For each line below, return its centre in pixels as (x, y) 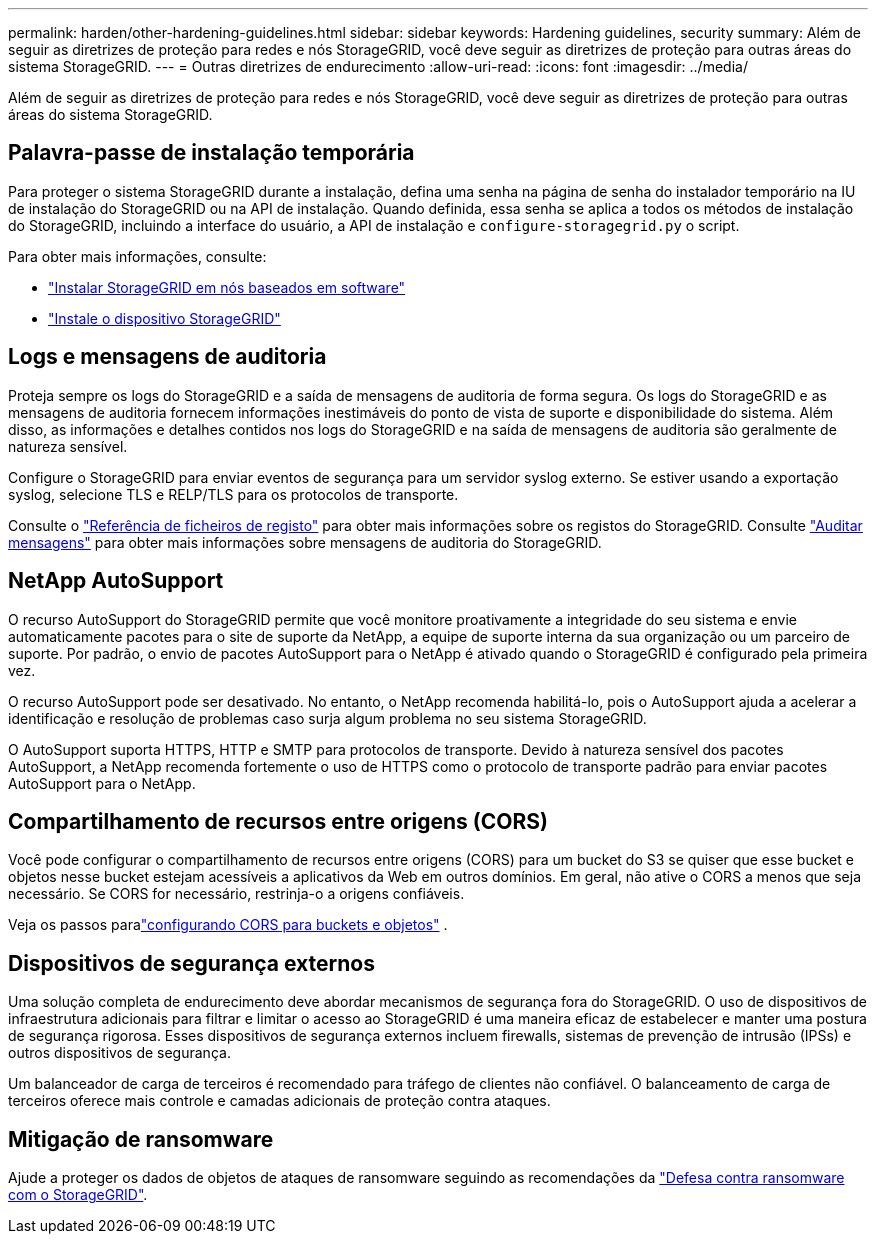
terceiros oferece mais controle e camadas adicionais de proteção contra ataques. (279, 1101)
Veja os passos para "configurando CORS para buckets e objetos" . (228, 925)
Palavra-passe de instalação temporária (211, 153)
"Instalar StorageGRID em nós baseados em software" (227, 287)
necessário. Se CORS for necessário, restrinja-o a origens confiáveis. (236, 894)
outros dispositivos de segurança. (119, 1053)
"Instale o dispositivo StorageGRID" (164, 318)
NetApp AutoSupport (116, 581)
